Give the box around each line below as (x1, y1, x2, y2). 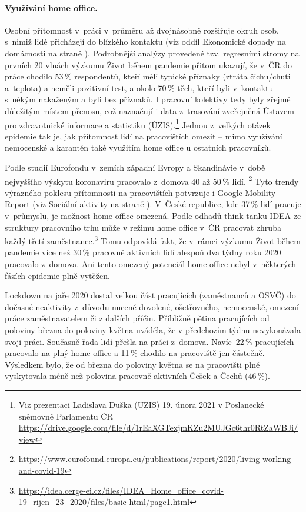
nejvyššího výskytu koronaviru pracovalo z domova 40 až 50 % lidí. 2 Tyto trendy (5, 173, 299, 187)
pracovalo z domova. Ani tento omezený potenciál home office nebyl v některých (5, 258, 297, 270)
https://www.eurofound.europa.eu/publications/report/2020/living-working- (18, 453, 294, 465)
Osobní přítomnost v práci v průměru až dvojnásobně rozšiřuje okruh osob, (5, 24, 279, 36)
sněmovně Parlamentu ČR (18, 410, 113, 422)
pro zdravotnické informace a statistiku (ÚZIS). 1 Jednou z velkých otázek (5, 117, 271, 131)
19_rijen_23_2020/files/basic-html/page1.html (18, 496, 190, 508)
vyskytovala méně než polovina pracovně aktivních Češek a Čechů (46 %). (5, 370, 270, 382)
